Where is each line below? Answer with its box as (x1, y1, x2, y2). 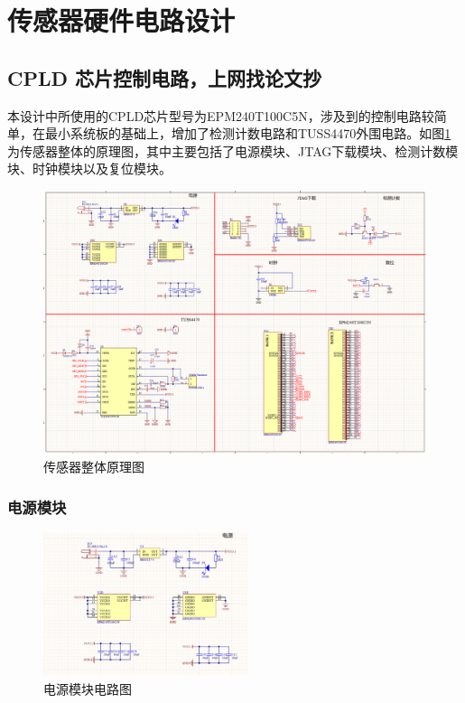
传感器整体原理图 (43, 457, 144, 476)
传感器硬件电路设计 (7, 2, 236, 39)
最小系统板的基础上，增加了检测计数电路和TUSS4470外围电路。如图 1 (44, 124, 451, 143)
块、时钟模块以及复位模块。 (7, 159, 172, 178)
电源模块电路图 (43, 679, 132, 698)
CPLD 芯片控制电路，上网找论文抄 (7, 63, 322, 91)
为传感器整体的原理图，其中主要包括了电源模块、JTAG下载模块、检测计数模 (7, 141, 459, 160)
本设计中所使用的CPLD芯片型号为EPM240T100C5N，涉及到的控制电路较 (7, 106, 434, 125)
